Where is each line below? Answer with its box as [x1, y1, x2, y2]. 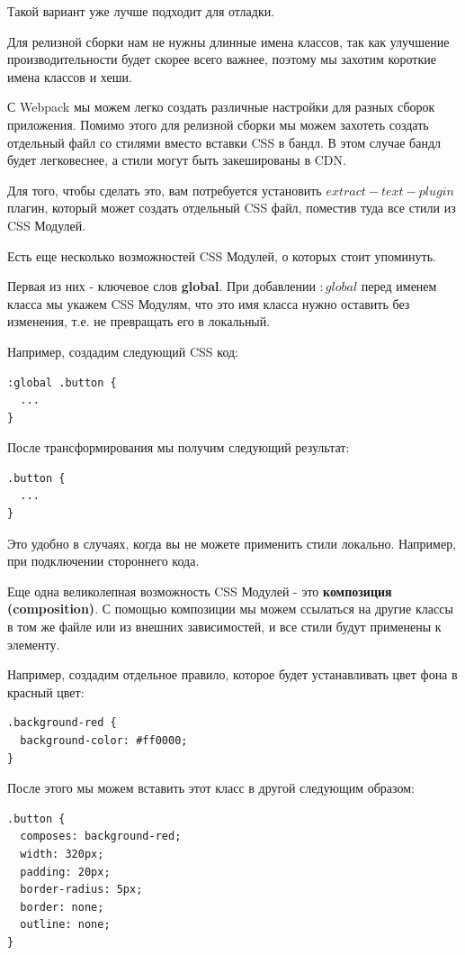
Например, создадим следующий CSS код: [7, 341, 238, 360]
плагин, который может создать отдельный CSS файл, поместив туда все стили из [7, 198, 456, 217]
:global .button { [7, 376, 117, 389]
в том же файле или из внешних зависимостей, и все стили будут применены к [7, 617, 442, 636]
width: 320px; [20, 847, 104, 860]
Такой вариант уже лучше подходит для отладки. [7, 2, 275, 20]
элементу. [7, 634, 60, 653]
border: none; [20, 900, 104, 914]
